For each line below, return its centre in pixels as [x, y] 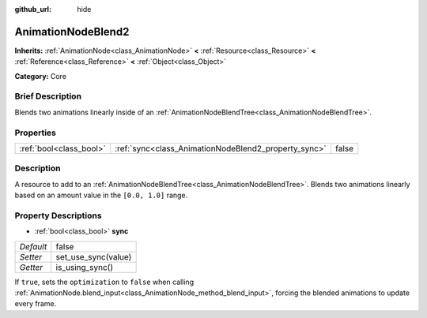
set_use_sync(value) [94, 256]
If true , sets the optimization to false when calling [104, 282]
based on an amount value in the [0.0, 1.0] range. [101, 195]
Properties [36, 133]
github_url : [33, 9]
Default [33, 246]
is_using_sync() [85, 267]
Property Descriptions [58, 215]
